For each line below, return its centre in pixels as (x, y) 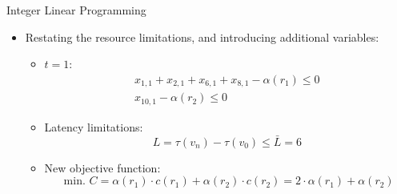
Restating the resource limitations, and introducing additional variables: (202, 36)
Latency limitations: (94, 126)
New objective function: (102, 167)
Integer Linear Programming (76, 10)
